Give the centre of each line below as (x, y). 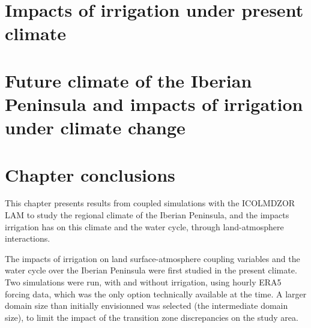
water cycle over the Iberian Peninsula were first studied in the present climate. (151, 270)
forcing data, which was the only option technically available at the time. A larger (156, 294)
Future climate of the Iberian (128, 80)
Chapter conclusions (90, 174)
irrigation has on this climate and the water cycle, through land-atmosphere (144, 226)
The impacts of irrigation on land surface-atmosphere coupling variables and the (152, 258)
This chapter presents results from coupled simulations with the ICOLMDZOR (150, 203)
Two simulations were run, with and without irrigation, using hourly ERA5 (143, 282)
